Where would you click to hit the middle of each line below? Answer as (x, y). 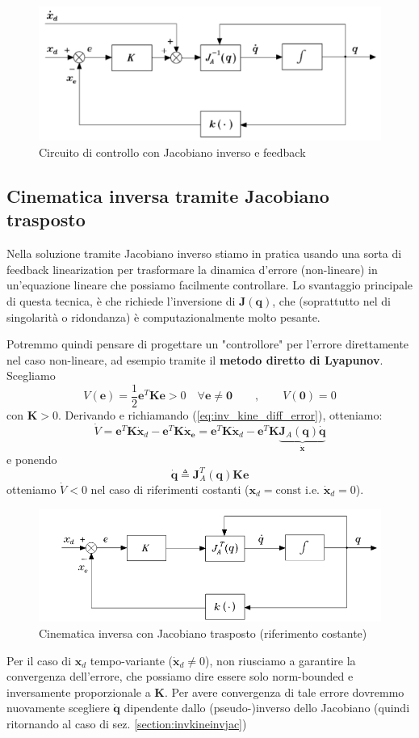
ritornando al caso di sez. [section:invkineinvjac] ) (127, 724)
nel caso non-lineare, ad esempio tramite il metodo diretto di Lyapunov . (195, 359)
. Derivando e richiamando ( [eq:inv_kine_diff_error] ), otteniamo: (220, 415)
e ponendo (32, 459)
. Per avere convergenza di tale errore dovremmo (284, 692)
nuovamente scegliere (58, 708)
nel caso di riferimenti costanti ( (170, 489)
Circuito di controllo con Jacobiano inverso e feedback (172, 152)
